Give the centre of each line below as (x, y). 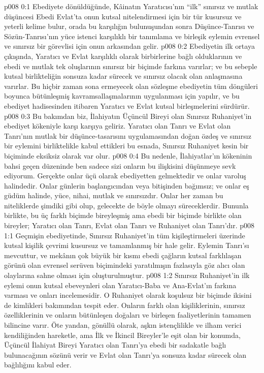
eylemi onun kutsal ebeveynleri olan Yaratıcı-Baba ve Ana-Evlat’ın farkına (120, 285)
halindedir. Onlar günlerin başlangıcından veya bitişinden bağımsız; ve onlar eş (127, 185)
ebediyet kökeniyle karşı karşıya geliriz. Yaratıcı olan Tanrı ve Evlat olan (118, 126)
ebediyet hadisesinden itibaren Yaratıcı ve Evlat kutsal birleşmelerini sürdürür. (127, 105)
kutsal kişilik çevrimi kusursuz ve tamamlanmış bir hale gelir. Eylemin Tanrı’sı (127, 245)
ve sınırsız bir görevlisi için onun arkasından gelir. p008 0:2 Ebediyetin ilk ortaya (129, 46)
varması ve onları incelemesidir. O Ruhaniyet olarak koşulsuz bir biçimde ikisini (128, 295)
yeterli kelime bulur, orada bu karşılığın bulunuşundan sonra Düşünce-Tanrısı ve (129, 26)
